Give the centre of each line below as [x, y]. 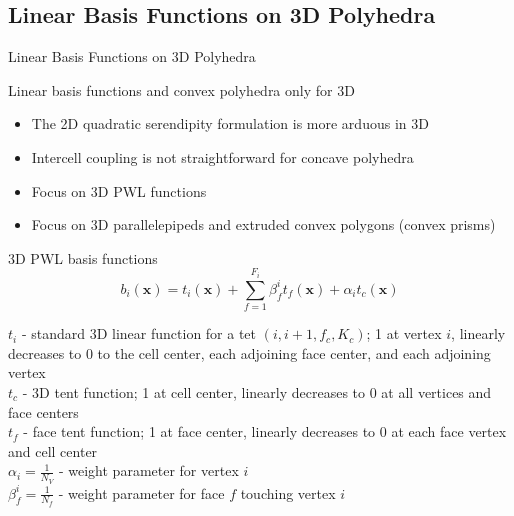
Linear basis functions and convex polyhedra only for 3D [181, 89]
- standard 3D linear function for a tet [139, 333]
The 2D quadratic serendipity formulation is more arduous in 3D [230, 123]
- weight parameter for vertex [148, 470]
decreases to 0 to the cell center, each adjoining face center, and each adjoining [249, 352]
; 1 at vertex [404, 333]
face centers [43, 411]
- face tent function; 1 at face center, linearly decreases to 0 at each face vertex [265, 431]
